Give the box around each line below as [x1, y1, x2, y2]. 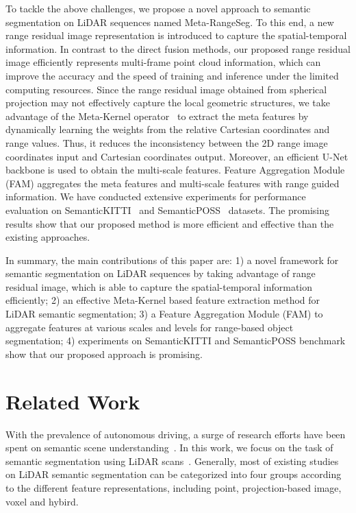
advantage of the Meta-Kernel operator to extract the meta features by [5, 108, 309, 123]
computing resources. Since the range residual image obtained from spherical [5, 82, 327, 96]
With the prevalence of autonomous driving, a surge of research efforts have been [5, 427, 346, 441]
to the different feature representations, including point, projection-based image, [5, 480, 342, 494]
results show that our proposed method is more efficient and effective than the [5, 216, 334, 230]
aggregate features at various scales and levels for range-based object [5, 320, 294, 334]
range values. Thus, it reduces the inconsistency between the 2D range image [5, 135, 328, 150]
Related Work [5, 387, 140, 415]
